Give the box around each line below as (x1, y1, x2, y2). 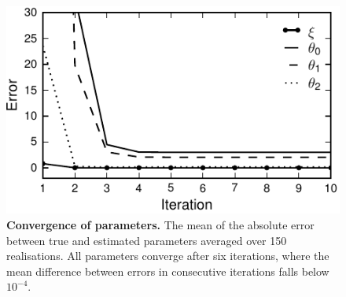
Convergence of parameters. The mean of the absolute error (6, 216, 315, 232)
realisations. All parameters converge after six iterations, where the (6, 247, 329, 264)
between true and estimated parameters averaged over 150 (6, 232, 287, 248)
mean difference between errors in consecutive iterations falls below (6, 262, 329, 279)
